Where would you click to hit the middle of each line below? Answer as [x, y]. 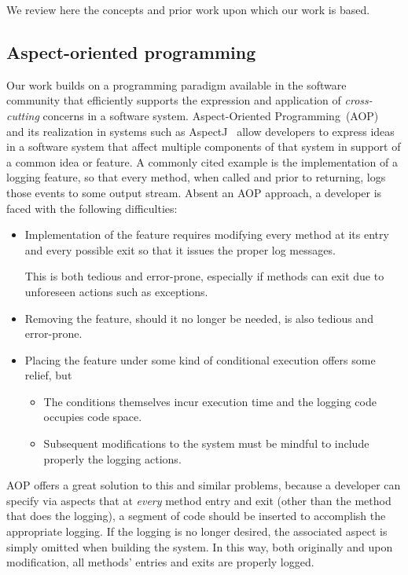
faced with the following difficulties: [92, 208]
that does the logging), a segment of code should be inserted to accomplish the [196, 516]
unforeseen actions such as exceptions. [116, 291]
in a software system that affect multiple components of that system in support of [204, 146]
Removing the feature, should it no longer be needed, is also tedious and [199, 318]
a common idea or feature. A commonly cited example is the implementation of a [202, 161]
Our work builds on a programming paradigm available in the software [176, 84]
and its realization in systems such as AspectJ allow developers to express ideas [200, 131]
